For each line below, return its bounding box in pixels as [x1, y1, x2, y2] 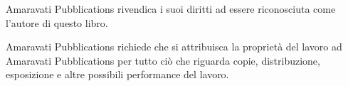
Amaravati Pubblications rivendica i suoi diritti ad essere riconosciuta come [6, 1, 336, 16]
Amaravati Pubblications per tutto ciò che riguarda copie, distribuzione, [6, 53, 320, 68]
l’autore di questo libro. [6, 15, 108, 30]
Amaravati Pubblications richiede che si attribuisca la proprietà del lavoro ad [6, 39, 342, 54]
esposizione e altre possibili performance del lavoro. [6, 67, 229, 82]
